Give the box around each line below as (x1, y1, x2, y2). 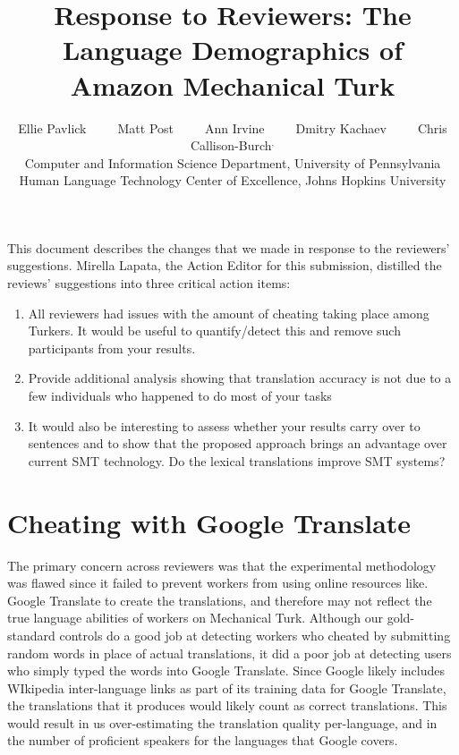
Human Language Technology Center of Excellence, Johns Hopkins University (19, 171, 446, 190)
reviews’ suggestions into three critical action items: (7, 274, 291, 293)
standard (7, 625, 55, 644)
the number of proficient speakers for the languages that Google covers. (7, 731, 398, 750)
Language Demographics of (63, 31, 403, 68)
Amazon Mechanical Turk (70, 66, 395, 103)
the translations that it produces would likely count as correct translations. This (7, 696, 447, 715)
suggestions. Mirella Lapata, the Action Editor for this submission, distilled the (7, 256, 442, 275)
